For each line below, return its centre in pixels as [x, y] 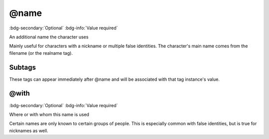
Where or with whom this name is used [49, 114]
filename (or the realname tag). [41, 53]
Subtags [23, 67]
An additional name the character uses [49, 37]
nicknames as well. [29, 131]
